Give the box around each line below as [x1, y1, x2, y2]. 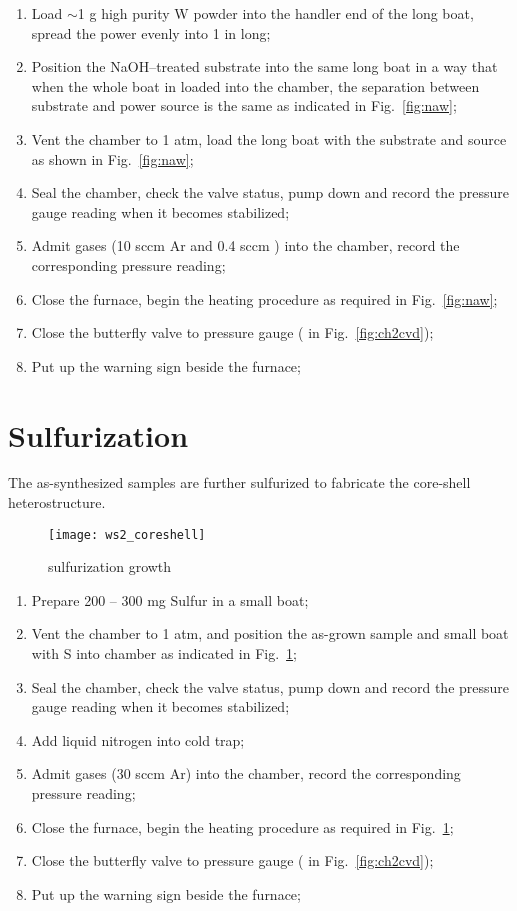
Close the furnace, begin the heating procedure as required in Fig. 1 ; [31, 816, 454, 837]
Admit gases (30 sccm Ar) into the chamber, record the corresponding [31, 763, 461, 784]
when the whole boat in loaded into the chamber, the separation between [31, 75, 480, 96]
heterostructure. [8, 492, 106, 513]
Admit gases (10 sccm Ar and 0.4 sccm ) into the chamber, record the [31, 235, 460, 256]
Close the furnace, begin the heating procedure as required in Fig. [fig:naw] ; [31, 288, 498, 309]
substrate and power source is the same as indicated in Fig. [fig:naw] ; [31, 95, 457, 116]
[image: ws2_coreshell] [48, 527, 206, 542]
